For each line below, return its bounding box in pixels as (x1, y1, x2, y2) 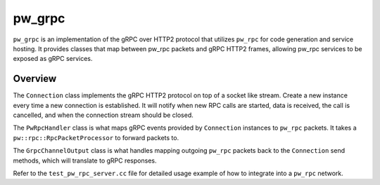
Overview (13, 73, 57, 85)
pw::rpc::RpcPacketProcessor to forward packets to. (13, 133, 179, 142)
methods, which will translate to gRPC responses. (13, 156, 157, 165)
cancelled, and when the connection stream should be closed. (13, 111, 194, 119)
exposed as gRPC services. (13, 55, 93, 63)
